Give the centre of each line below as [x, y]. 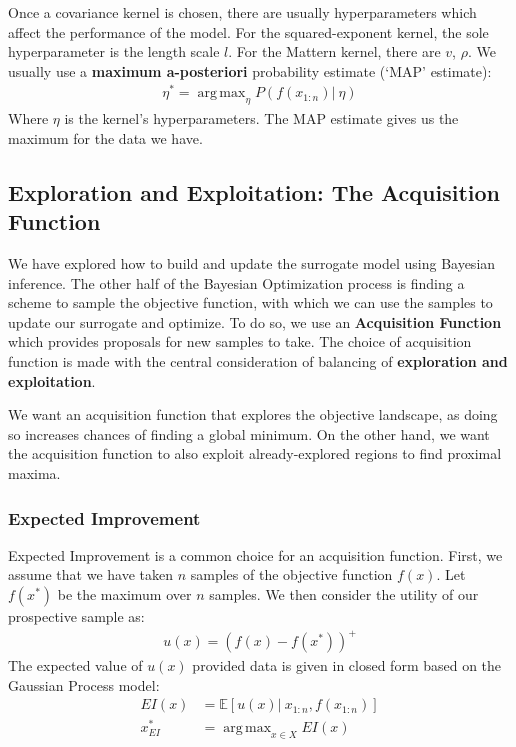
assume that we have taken [91, 574]
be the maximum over [124, 594]
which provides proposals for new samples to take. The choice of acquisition [240, 341]
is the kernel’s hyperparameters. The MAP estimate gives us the [261, 118]
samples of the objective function [291, 574]
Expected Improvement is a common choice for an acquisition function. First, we [255, 554]
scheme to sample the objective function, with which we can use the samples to [250, 302]
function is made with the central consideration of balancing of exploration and [258, 361]
